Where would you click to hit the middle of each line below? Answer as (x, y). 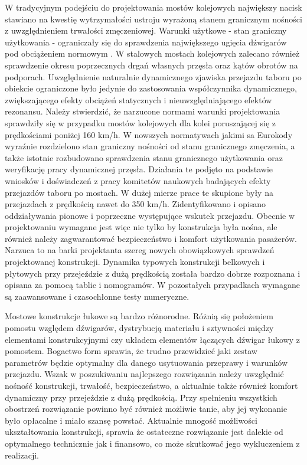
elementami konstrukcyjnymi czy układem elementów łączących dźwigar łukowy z (152, 339)
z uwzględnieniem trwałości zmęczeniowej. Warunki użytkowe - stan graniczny (146, 30)
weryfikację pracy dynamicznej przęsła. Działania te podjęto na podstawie (139, 169)
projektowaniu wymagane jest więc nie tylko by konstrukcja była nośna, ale (141, 227)
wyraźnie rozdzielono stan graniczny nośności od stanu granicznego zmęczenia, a (150, 146)
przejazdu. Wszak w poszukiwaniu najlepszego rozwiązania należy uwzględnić (144, 374)
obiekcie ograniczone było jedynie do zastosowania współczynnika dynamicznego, (151, 88)
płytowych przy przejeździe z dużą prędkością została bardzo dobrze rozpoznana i (153, 273)
